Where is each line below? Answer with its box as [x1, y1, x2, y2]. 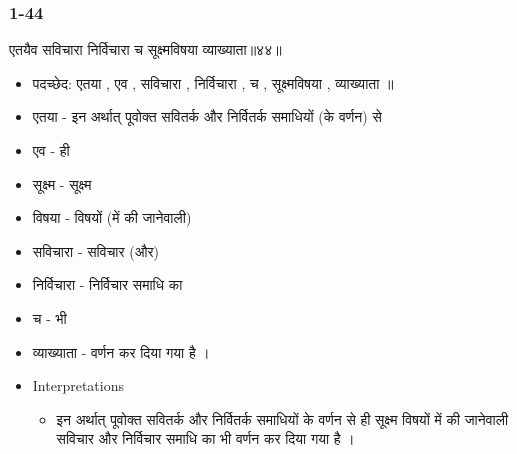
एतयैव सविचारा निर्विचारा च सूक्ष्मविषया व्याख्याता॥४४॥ [9, 39, 282, 60]
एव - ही [32, 140, 70, 160]
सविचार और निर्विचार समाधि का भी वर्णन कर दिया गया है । [56, 428, 355, 449]
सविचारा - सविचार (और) [32, 240, 160, 261]
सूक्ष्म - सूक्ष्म [32, 173, 92, 194]
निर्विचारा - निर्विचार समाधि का [32, 274, 183, 295]
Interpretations [32, 375, 124, 396]
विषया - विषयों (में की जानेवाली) [32, 207, 192, 228]
